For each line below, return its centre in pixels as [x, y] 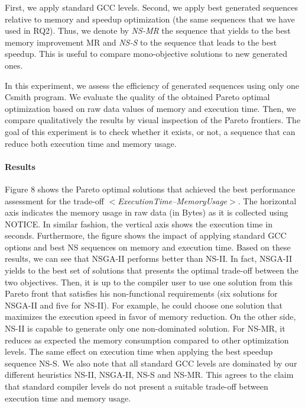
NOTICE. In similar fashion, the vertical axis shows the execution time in [139, 224]
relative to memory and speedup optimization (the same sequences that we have [150, 19]
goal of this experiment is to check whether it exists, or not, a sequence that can [150, 131]
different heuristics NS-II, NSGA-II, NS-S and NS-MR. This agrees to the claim [149, 375]
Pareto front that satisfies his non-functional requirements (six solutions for [141, 293]
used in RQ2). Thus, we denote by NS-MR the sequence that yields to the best [148, 30]
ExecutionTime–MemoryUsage [173, 200]
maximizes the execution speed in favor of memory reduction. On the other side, [150, 317]
